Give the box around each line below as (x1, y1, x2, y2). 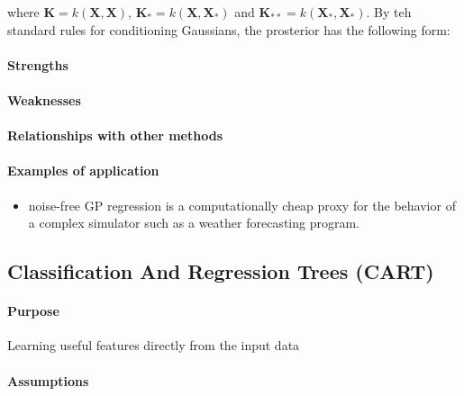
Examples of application (7, 161, 159, 180)
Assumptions (7, 371, 89, 390)
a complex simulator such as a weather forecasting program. (28, 213, 359, 232)
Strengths (7, 55, 68, 74)
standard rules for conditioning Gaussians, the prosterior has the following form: (7, 20, 450, 39)
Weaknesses (7, 90, 81, 109)
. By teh (366, 3, 412, 21)
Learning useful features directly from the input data (7, 336, 300, 355)
